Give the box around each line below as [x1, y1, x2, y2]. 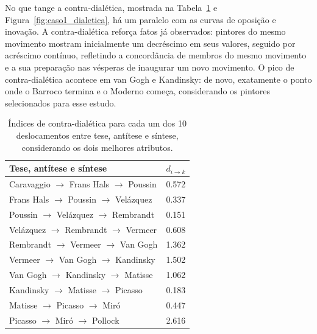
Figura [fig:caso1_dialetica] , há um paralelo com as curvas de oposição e [5, 13, 276, 26]
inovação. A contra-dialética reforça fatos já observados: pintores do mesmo [5, 25, 286, 38]
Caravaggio [9, 177, 51, 190]
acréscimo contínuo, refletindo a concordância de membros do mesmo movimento [5, 49, 307, 61]
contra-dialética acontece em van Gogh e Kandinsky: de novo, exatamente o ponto [5, 72, 312, 85]
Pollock [92, 313, 119, 326]
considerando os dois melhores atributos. [21, 141, 173, 153]
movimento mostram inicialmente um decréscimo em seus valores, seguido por [5, 37, 296, 49]
